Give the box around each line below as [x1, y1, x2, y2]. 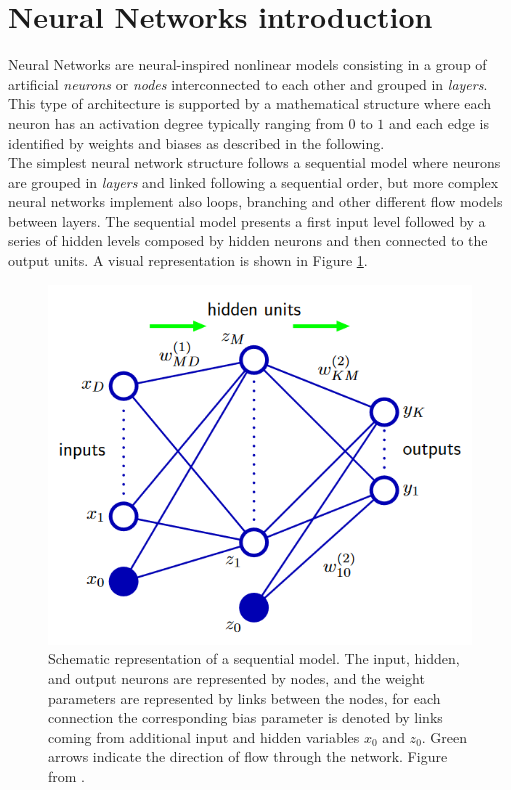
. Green [421, 726, 468, 747]
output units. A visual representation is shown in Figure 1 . [8, 250, 368, 271]
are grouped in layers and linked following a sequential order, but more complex [8, 171, 499, 192]
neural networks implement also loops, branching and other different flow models [8, 191, 503, 212]
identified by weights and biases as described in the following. [8, 132, 385, 153]
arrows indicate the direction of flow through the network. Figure [48, 746, 448, 767]
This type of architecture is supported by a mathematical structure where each [8, 93, 492, 114]
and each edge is [388, 112, 489, 133]
